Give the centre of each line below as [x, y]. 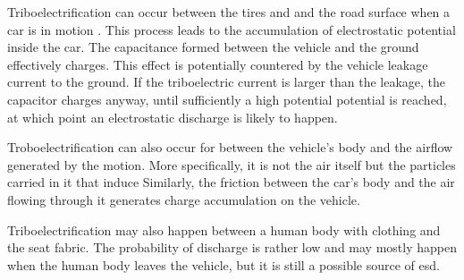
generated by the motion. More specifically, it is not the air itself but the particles [232, 164]
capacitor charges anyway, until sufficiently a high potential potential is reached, [227, 99]
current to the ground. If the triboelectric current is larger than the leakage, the [227, 82]
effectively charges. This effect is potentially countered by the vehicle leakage [218, 64]
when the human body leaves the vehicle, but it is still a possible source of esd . [224, 264]
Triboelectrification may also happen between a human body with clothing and [224, 229]
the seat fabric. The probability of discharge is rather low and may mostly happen [232, 247]
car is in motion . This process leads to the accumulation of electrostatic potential [232, 29]
